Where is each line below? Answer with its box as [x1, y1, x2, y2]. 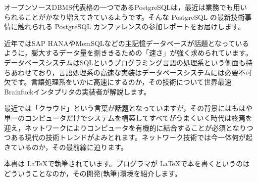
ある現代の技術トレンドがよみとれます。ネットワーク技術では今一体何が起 [10, 132, 253, 142]
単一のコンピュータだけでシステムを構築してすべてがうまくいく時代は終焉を [4, 112, 253, 123]
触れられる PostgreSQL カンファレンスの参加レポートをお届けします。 [17, 21, 245, 32]
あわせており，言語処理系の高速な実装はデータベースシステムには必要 [10, 67, 239, 77]
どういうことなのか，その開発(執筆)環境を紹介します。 [4, 168, 182, 178]
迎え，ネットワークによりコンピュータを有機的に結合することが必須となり [4, 122, 247, 133]
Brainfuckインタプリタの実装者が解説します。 [4, 86, 151, 96]
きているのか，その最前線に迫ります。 [4, 141, 128, 152]
